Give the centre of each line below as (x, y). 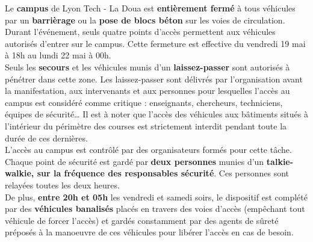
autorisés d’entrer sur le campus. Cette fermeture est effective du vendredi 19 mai (155, 43)
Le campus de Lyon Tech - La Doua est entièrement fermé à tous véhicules (150, 8)
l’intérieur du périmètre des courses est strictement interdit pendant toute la (146, 126)
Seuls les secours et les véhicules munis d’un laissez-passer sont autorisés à (147, 67)
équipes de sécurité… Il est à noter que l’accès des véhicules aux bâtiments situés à (156, 114)
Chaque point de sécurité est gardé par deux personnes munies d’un (135, 161)
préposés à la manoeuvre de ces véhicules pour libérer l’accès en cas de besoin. (149, 232)
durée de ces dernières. (46, 138)
